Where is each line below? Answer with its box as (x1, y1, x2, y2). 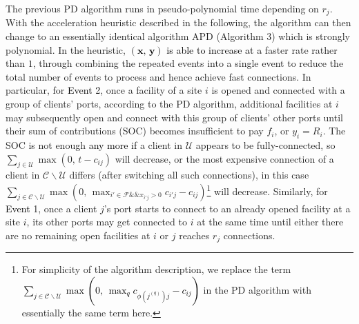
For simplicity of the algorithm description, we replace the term (21, 262, 291, 276)
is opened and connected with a (211, 83, 345, 97)
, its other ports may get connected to (26, 214, 187, 229)
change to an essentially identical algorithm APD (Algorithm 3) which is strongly (6, 29, 350, 43)
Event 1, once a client (6, 201, 97, 215)
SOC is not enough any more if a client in (6, 138, 183, 152)
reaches (179, 227, 210, 242)
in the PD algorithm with (203, 282, 311, 296)
